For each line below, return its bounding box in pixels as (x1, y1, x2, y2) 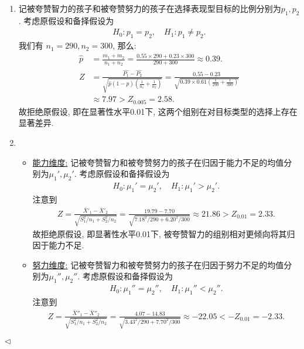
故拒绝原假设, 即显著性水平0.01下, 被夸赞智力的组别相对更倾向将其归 (32, 227, 295, 239)
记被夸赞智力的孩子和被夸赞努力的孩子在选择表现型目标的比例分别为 (18, 2, 281, 14)
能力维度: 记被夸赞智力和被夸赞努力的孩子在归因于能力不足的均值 (32, 156, 284, 168)
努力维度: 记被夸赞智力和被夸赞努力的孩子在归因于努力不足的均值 (32, 258, 284, 271)
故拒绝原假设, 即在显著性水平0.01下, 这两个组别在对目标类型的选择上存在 (18, 105, 298, 117)
